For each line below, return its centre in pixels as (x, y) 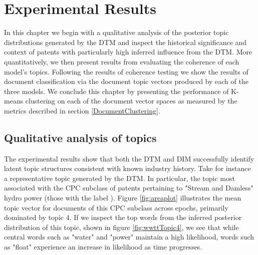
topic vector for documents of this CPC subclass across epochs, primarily (116, 207)
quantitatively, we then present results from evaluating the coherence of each (122, 61)
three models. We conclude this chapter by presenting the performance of (116, 91)
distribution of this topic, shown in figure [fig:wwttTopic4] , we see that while (121, 227)
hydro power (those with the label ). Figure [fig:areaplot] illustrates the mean (123, 198)
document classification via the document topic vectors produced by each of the (126, 81)
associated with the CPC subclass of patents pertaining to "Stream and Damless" (129, 188)
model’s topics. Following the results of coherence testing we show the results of (126, 71)
